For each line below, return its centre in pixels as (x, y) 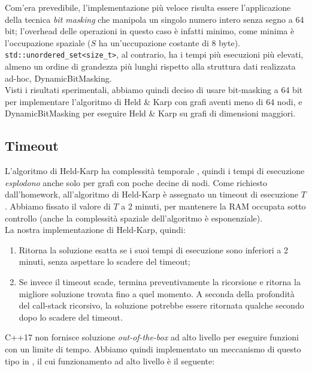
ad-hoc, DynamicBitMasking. (58, 78)
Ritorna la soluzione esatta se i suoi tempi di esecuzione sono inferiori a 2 (153, 249)
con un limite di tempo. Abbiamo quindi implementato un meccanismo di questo (153, 348)
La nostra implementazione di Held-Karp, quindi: (95, 230)
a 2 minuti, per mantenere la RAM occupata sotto (213, 206)
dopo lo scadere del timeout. (71, 317)
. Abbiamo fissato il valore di (58, 206)
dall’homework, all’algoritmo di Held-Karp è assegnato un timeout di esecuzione (152, 194)
